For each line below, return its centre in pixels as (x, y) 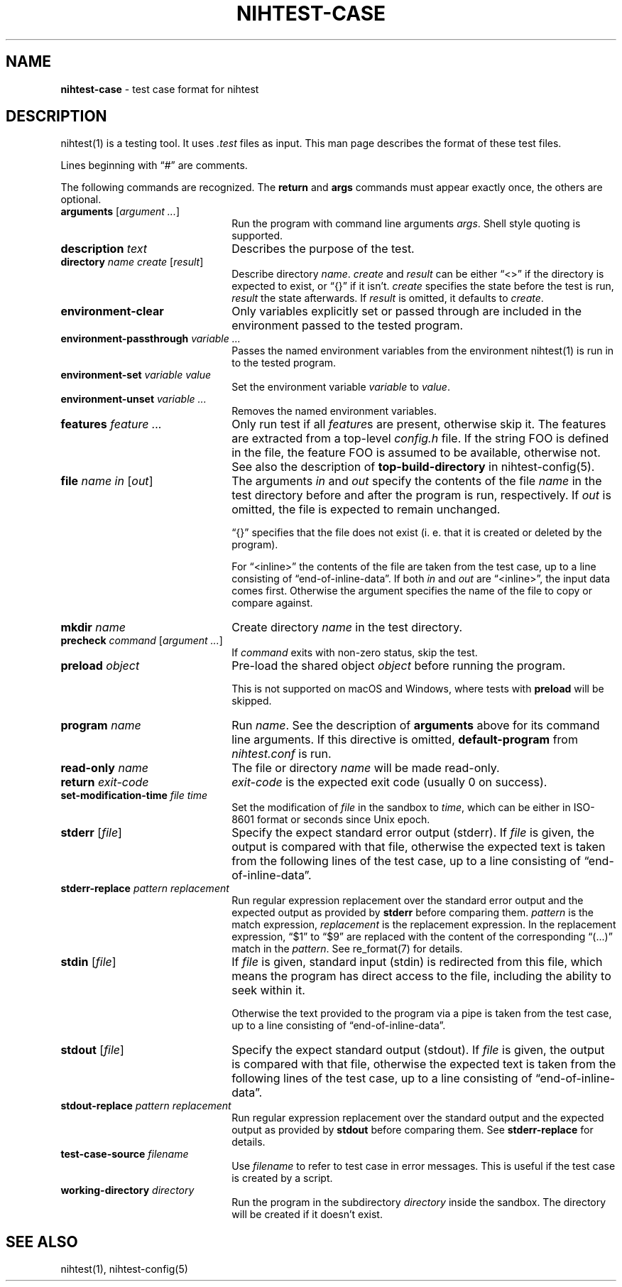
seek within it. (268, 990)
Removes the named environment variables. (334, 411)
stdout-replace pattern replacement (146, 1106)
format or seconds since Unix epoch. (343, 820)
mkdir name (93, 628)
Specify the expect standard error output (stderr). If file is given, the (413, 833)
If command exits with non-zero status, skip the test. (355, 653)
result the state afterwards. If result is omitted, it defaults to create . (388, 298)
